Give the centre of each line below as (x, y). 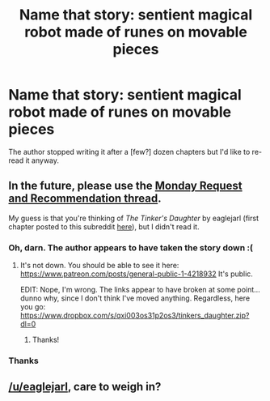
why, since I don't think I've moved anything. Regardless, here (147, 298)
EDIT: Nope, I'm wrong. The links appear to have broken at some (128, 290)
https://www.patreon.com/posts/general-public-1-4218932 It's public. (136, 274)
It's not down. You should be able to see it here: (99, 266)
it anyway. (42, 160)
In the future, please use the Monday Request (125, 186)
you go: (33, 307)
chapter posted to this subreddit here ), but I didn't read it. (104, 226)
